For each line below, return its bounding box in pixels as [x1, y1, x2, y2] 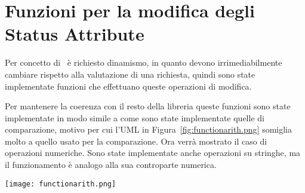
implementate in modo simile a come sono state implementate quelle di [5, 111, 264, 124]
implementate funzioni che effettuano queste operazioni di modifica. [5, 79, 252, 92]
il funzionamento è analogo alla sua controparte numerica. [5, 158, 217, 171]
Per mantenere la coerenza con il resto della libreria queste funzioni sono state [5, 100, 291, 112]
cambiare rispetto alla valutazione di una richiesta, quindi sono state [5, 68, 255, 80]
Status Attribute [5, 22, 144, 46]
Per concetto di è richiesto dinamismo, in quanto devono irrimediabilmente [5, 56, 282, 69]
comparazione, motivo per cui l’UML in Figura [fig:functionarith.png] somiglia [5, 123, 292, 136]
